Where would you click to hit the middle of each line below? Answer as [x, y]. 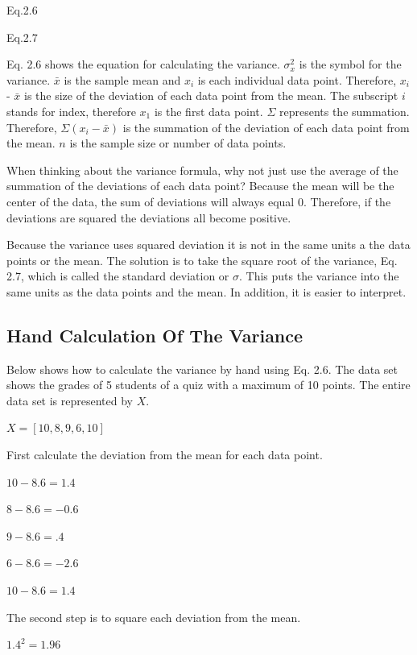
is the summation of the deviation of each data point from [266, 127]
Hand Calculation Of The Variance [155, 335]
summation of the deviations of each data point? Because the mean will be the [200, 186]
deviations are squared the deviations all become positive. [149, 217]
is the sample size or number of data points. [178, 143]
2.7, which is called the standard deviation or [118, 276]
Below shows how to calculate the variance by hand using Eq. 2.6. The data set [202, 369]
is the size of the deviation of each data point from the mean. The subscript [211, 95]
